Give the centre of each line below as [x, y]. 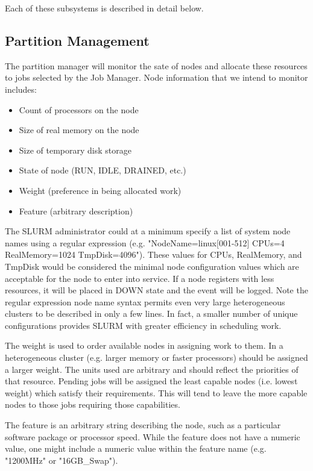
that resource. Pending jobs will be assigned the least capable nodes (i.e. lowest [151, 381]
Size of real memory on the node [79, 130]
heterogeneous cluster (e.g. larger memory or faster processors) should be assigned [156, 357]
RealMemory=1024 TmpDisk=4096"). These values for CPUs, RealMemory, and [153, 254]
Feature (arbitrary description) [76, 211]
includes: [21, 89]
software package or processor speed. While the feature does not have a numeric [153, 436]
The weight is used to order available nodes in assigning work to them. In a [144, 345]
